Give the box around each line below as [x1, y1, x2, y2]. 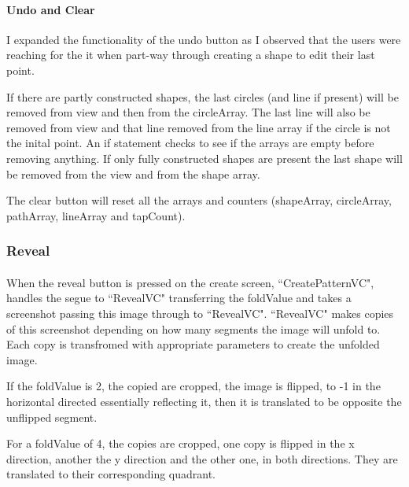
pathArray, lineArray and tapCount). [6, 207, 186, 223]
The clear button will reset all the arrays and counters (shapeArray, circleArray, [6, 192, 392, 208]
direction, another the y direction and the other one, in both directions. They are [6, 450, 398, 467]
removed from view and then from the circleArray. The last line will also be [6, 104, 370, 120]
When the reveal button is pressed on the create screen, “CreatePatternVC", [6, 274, 374, 290]
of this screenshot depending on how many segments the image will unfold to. [6, 320, 381, 337]
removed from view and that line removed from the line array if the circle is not [6, 119, 391, 135]
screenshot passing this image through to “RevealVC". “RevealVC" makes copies [6, 304, 394, 321]
